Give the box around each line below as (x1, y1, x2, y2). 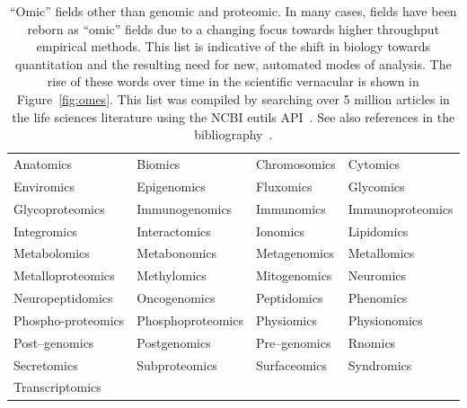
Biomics (137, 155, 181, 173)
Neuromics (348, 266, 407, 285)
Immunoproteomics (348, 199, 454, 217)
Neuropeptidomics (13, 288, 113, 307)
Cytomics (348, 155, 400, 173)
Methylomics (137, 266, 207, 285)
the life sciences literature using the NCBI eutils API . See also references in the (12, 107, 455, 126)
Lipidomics (348, 221, 409, 240)
